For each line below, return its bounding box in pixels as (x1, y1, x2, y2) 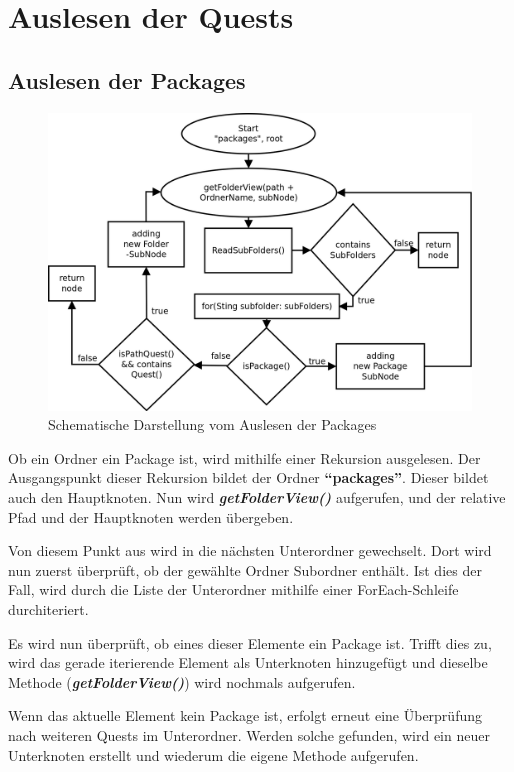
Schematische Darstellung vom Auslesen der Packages (48, 414, 377, 435)
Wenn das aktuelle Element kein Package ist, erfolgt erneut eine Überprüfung (8, 705, 482, 726)
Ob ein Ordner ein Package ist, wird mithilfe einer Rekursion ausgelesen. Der (8, 447, 481, 468)
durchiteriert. (8, 599, 89, 620)
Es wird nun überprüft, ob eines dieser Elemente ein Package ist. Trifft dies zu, (8, 632, 492, 653)
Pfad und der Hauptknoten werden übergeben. (8, 506, 294, 527)
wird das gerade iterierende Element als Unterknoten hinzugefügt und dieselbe (8, 652, 488, 673)
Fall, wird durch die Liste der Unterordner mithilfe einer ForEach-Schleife (8, 579, 459, 600)
